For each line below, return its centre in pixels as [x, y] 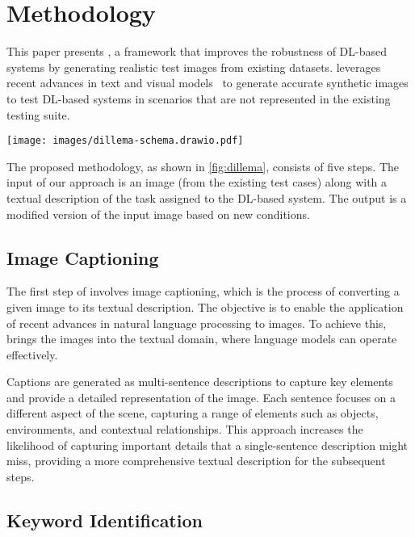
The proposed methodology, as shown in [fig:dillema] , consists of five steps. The [203, 166]
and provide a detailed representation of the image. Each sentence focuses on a [201, 397]
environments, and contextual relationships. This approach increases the [185, 429]
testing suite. [38, 114]
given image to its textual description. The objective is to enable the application [205, 306]
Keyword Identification [105, 520]
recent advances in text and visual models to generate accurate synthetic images [207, 83]
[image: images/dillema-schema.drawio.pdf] [125, 141]
